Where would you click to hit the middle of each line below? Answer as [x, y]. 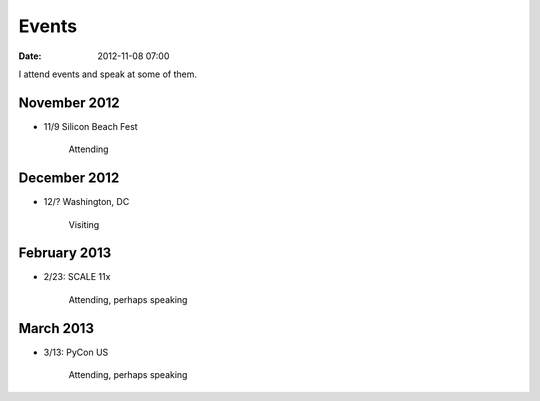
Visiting [84, 224]
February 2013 [65, 253]
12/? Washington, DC [86, 202]
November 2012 [69, 102]
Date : [30, 56]
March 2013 [56, 328]
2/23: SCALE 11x [77, 277]
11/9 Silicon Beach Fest [91, 126]
